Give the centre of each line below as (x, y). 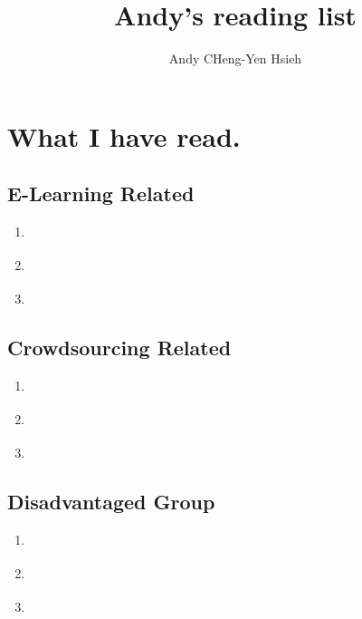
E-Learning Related (101, 193)
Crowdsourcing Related (119, 348)
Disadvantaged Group (111, 501)
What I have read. (124, 135)
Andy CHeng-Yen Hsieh (235, 58)
